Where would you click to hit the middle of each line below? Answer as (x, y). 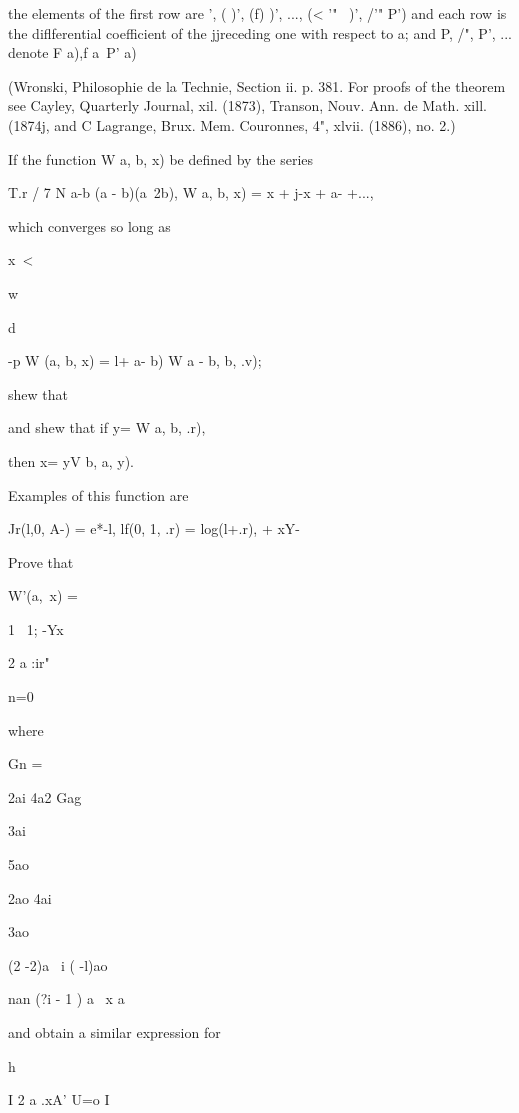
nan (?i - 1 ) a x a (66, 998)
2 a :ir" (29, 662)
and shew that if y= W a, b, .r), (107, 427)
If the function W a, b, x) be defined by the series (161, 158)
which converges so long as (89, 225)
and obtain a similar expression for (114, 1032)
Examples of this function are (98, 494)
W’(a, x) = (43, 595)
